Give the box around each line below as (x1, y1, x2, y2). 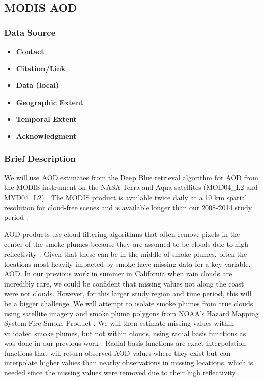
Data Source (4, 26, 56, 38)
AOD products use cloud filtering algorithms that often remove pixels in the (4, 228, 240, 239)
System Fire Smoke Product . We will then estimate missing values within (4, 318, 234, 328)
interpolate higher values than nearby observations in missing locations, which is (4, 357, 253, 368)
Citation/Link (16, 63, 66, 73)
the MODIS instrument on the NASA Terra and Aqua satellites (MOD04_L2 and (4, 182, 258, 193)
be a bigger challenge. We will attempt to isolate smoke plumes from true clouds (4, 298, 253, 308)
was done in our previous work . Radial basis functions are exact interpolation (4, 338, 246, 348)
